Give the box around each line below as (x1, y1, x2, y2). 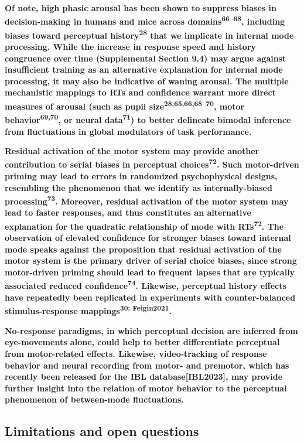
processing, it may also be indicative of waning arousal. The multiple (5, 74, 289, 87)
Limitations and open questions (5, 422, 199, 440)
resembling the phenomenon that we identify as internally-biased (5, 181, 272, 193)
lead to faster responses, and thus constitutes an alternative (5, 206, 251, 219)
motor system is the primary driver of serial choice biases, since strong (5, 254, 297, 267)
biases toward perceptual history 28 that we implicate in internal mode (5, 27, 294, 41)
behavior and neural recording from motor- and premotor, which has (5, 359, 289, 371)
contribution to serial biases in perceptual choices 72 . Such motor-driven (5, 156, 299, 171)
